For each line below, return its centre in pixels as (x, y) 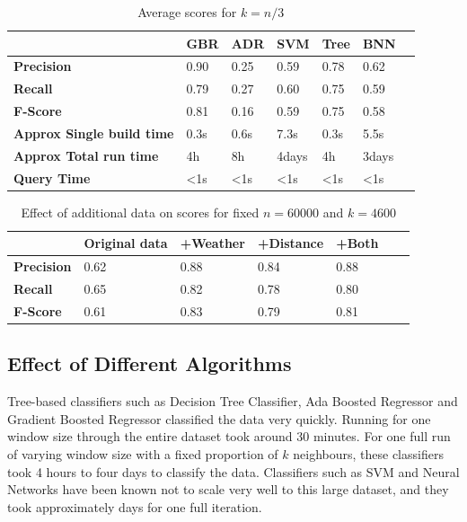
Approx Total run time (86, 155)
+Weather (212, 243)
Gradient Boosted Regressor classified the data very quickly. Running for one (219, 418)
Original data (126, 243)
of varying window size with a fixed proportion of (143, 453)
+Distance (291, 243)
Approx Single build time (94, 133)
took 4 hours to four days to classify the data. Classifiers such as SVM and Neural (233, 471)
